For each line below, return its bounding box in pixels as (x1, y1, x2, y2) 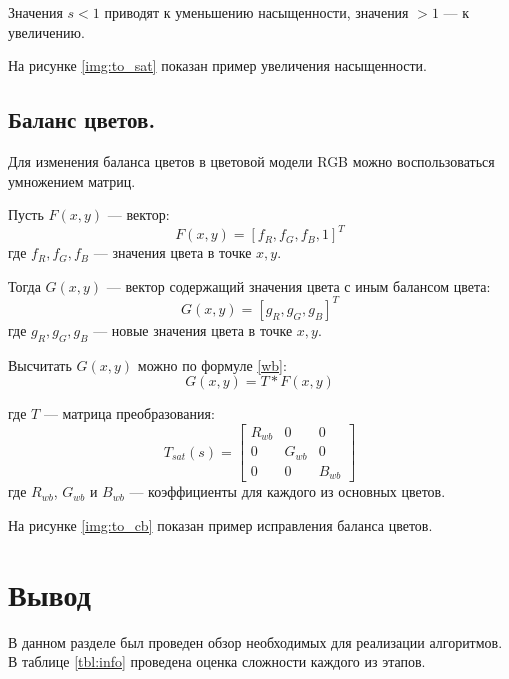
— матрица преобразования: (43, 403, 215, 424)
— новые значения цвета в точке (93, 319, 293, 340)
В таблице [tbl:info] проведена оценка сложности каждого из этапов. (8, 651, 426, 672)
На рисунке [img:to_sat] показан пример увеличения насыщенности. (8, 55, 427, 76)
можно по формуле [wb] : (137, 354, 287, 375)
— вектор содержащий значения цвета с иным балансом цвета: (106, 275, 491, 296)
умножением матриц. (8, 170, 136, 191)
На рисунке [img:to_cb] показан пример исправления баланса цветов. (8, 515, 433, 535)
